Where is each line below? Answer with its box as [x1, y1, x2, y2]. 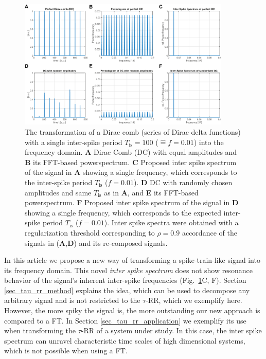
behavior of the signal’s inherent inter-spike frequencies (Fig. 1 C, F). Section [4, 275, 246, 285]
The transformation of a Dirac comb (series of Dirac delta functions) [25, 126, 241, 137]
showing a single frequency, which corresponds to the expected [25, 207, 221, 218]
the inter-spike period [25, 176, 93, 187]
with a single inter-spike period [25, 136, 122, 147]
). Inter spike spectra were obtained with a [104, 217, 239, 228]
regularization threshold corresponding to [25, 227, 155, 238]
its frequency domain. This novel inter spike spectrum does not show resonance [4, 264, 253, 275]
